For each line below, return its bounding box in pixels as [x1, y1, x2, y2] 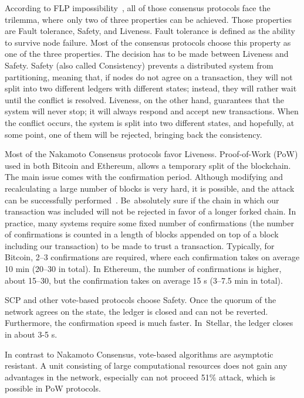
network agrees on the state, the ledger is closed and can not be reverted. [5, 305, 268, 317]
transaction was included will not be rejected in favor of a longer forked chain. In [5, 205, 296, 217]
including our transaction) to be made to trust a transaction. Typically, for [5, 239, 275, 251]
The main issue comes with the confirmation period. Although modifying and [5, 171, 283, 183]
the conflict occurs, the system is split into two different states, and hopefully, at [5, 116, 295, 128]
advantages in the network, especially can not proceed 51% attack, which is [5, 370, 276, 383]
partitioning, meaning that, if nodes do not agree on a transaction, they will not [5, 70, 293, 83]
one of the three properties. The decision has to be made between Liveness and [5, 47, 289, 60]
